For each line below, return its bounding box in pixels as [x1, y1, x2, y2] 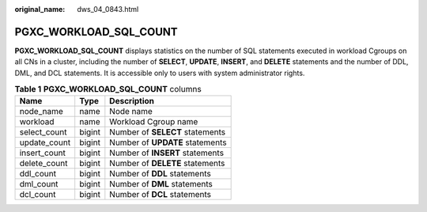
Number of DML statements [109, 179, 213, 190]
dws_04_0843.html [77, 5, 139, 13]
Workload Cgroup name [109, 116, 198, 127]
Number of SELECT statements [109, 127, 225, 138]
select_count [19, 127, 67, 138]
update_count [19, 137, 71, 148]
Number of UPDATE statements [109, 137, 227, 148]
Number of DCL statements [109, 189, 211, 200]
